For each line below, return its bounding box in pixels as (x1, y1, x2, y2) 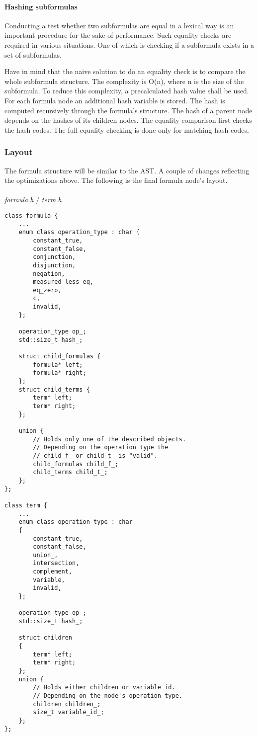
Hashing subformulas (4, 1, 78, 11)
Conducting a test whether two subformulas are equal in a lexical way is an (4, 20, 234, 30)
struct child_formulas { (18, 353, 101, 360)
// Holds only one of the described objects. (33, 435, 186, 443)
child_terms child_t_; (33, 469, 108, 476)
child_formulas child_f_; (33, 460, 119, 468)
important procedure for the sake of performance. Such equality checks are (4, 30, 232, 40)
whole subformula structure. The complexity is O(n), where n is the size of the (4, 76, 244, 86)
